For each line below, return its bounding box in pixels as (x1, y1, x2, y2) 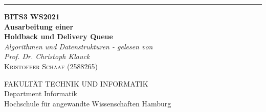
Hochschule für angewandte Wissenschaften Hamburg (4, 98, 171, 108)
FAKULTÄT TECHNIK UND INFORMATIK (4, 78, 148, 89)
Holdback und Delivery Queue (4, 31, 113, 42)
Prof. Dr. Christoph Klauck (4, 51, 90, 62)
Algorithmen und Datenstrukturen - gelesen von (4, 41, 153, 51)
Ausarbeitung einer (4, 21, 74, 32)
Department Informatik (4, 88, 78, 99)
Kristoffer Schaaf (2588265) (4, 61, 98, 71)
